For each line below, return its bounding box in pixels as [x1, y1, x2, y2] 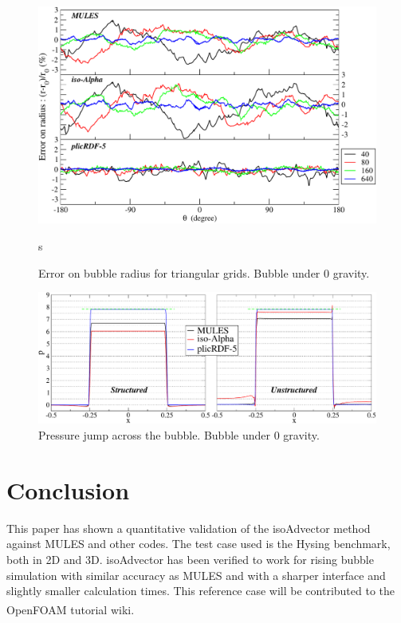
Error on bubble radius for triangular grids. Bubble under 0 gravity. [38, 264, 370, 281]
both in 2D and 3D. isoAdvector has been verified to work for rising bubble [6, 550, 374, 567]
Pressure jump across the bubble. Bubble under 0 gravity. [38, 427, 320, 444]
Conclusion [6, 473, 130, 506]
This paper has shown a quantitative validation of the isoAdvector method [6, 519, 371, 536]
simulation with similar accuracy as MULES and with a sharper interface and [6, 566, 386, 583]
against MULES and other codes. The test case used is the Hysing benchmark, [6, 535, 391, 552]
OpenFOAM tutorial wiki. [6, 601, 135, 617]
